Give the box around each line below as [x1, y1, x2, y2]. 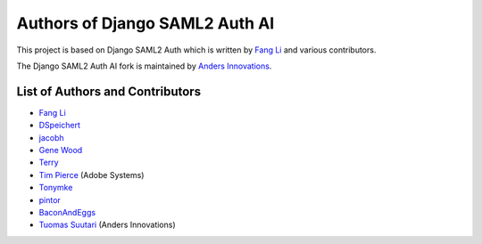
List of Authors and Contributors [16, 84, 201, 99]
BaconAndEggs [38, 207, 96, 217]
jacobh [38, 132, 64, 142]
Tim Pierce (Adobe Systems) [38, 169, 145, 180]
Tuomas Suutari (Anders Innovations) [38, 219, 176, 231]
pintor [38, 194, 62, 205]
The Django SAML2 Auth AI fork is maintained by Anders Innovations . [16, 61, 272, 71]
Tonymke [38, 183, 73, 193]
